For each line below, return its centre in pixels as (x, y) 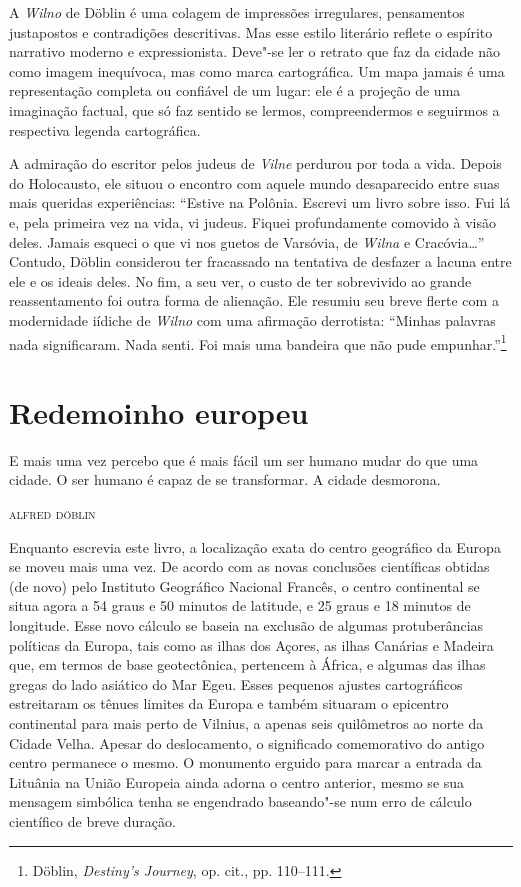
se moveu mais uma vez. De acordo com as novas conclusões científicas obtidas (249, 566)
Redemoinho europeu (159, 411)
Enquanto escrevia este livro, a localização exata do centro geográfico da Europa (255, 546)
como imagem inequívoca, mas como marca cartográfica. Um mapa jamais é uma (257, 70)
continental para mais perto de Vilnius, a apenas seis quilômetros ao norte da (246, 723)
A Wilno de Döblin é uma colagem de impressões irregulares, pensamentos (237, 12)
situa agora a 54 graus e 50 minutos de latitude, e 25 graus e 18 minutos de (240, 605)
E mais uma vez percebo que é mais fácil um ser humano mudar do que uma (244, 459)
